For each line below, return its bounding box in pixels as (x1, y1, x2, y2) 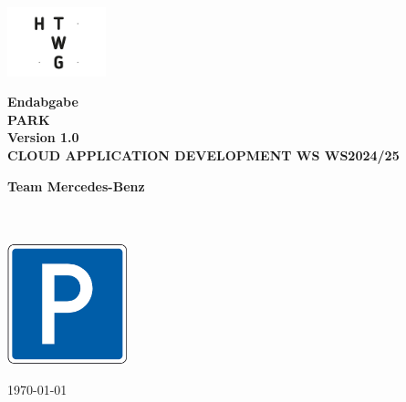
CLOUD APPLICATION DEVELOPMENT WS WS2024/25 (7, 145, 400, 164)
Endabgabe (7, 92, 78, 111)
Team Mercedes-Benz (7, 176, 145, 195)
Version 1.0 (7, 128, 79, 147)
